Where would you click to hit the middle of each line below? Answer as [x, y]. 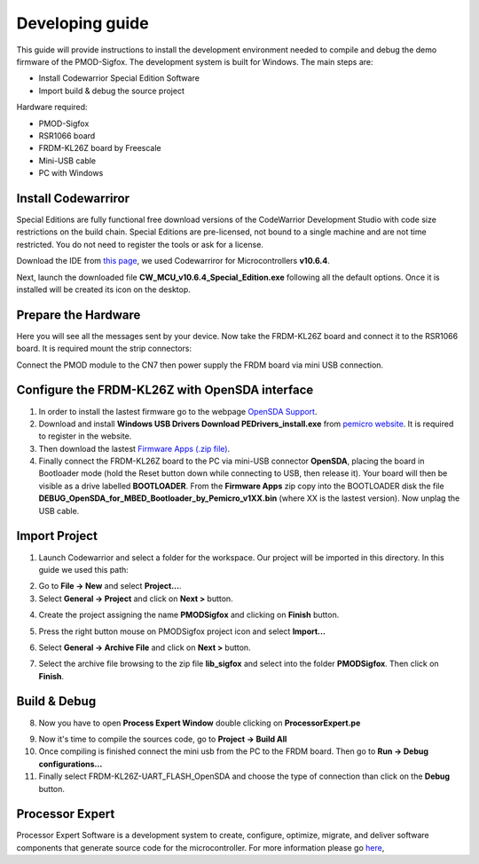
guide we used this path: [83, 569]
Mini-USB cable [67, 161]
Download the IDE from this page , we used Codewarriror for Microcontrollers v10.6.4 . [173, 261]
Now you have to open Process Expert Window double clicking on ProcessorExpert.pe [200, 723]
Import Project [57, 536]
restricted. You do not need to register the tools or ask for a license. [140, 244]
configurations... [71, 764]
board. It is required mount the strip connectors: [104, 349]
